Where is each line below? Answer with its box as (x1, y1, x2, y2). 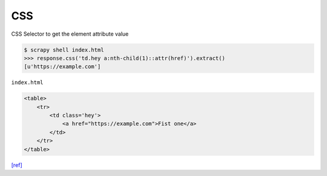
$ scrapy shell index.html (24, 46, 104, 53)
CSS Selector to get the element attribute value (11, 30, 129, 37)
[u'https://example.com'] (24, 64, 101, 70)
